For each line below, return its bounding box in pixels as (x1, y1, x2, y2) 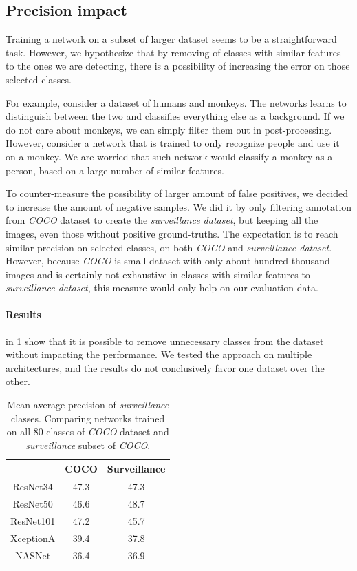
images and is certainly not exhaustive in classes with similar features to (6, 267, 310, 281)
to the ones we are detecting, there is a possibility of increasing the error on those (6, 59, 350, 73)
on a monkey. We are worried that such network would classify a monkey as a (6, 149, 333, 163)
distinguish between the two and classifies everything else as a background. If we (6, 109, 345, 123)
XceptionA (10, 530, 56, 545)
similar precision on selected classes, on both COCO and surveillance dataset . (6, 240, 332, 254)
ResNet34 (12, 479, 53, 494)
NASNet (15, 548, 51, 562)
